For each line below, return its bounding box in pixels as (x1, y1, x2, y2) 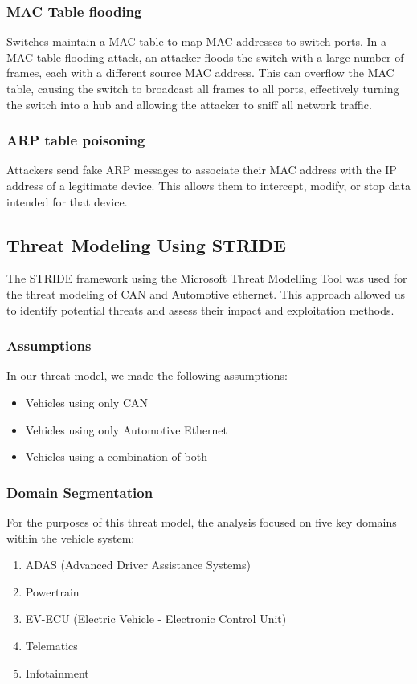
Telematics (25, 637, 78, 653)
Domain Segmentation (6, 482, 153, 502)
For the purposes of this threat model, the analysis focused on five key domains (6, 513, 397, 530)
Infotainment (25, 664, 89, 681)
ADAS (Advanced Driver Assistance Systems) (25, 556, 251, 573)
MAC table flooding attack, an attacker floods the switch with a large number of (6, 48, 404, 65)
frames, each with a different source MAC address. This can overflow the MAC (6, 64, 395, 81)
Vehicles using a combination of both (25, 448, 207, 465)
